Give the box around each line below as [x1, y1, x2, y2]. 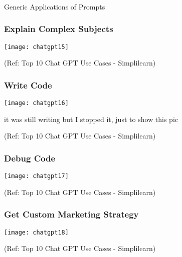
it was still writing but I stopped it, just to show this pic [4, 113, 178, 124]
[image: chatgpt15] [4, 43, 69, 50]
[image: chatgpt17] [4, 172, 69, 180]
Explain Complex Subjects [4, 22, 113, 35]
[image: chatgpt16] [4, 99, 69, 107]
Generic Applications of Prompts [4, 1, 105, 11]
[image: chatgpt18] [4, 228, 69, 236]
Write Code [4, 78, 52, 91]
